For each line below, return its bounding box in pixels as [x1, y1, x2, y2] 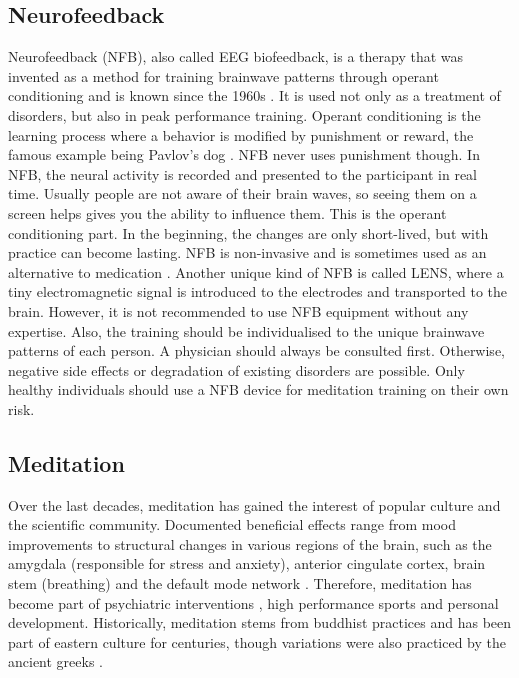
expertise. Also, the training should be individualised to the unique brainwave [8, 320, 485, 341]
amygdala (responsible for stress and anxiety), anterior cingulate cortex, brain [8, 553, 486, 574]
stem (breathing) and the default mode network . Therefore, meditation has [8, 573, 472, 594]
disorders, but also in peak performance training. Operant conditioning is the [8, 104, 481, 125]
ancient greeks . [8, 651, 104, 672]
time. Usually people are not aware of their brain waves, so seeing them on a [8, 183, 477, 204]
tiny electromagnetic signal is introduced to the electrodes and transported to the [8, 281, 508, 302]
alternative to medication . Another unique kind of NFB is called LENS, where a [8, 261, 504, 282]
